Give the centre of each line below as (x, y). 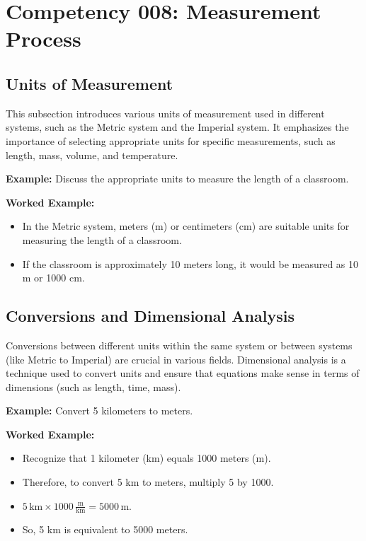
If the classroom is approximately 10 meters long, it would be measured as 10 (190, 263)
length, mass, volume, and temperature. (92, 155)
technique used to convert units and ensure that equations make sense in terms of (183, 373)
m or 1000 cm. (53, 278)
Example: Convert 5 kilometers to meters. (99, 411)
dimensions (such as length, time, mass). (93, 386)
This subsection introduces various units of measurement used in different (165, 113)
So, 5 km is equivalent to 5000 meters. (105, 529)
